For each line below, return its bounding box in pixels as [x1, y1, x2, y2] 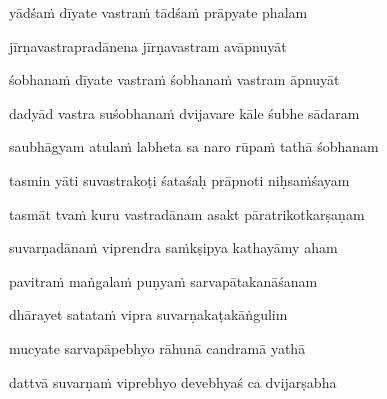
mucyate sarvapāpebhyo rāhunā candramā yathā [9, 337, 306, 358]
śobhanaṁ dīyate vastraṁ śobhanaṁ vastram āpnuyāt [9, 69, 340, 90]
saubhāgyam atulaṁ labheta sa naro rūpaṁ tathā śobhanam [9, 136, 379, 157]
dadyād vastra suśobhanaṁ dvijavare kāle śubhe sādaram [9, 102, 360, 123]
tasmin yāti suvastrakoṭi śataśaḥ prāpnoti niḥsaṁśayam [9, 169, 350, 190]
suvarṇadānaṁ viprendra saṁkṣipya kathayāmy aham [9, 237, 338, 258]
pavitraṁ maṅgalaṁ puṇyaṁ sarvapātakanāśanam [9, 270, 318, 291]
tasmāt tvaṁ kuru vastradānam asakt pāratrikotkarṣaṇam [9, 203, 365, 224]
